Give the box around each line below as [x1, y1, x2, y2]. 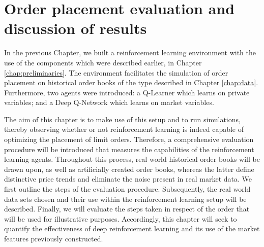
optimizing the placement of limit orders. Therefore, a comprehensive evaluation [4, 134, 254, 145]
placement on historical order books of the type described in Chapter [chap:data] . [4, 77, 258, 88]
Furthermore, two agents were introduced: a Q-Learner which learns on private [4, 87, 250, 97]
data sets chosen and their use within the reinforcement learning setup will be [4, 193, 247, 204]
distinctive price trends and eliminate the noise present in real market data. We [4, 173, 252, 184]
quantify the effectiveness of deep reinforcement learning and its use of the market [4, 223, 260, 234]
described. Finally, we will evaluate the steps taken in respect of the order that [4, 203, 250, 214]
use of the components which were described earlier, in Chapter [4, 57, 202, 67]
